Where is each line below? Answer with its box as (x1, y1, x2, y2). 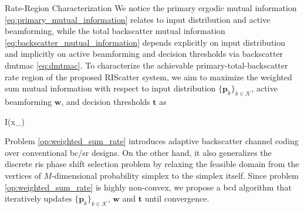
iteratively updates (5, 192, 72, 205)
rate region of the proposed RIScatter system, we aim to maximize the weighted (5, 70, 292, 83)
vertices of (5, 169, 41, 181)
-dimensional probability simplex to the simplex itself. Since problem (52, 169, 299, 181)
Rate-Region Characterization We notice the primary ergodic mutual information (5, 2, 297, 13)
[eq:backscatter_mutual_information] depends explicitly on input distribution (5, 36, 286, 48)
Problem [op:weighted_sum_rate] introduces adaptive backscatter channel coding (5, 135, 299, 147)
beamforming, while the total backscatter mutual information (5, 25, 225, 37)
